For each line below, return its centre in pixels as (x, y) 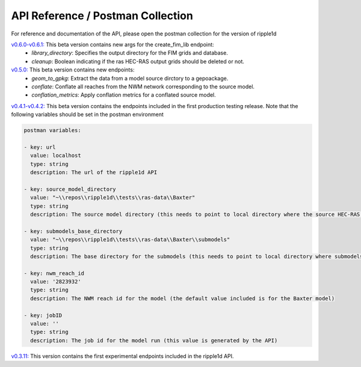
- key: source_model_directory (70, 189)
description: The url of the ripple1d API (94, 172)
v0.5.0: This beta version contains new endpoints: (73, 70)
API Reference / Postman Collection (102, 16)
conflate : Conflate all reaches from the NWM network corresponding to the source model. (143, 86)
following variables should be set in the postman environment (87, 115)
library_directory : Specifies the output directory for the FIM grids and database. (130, 53)
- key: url (40, 147)
